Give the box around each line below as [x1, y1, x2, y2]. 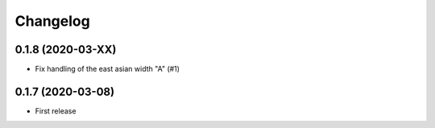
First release [35, 105, 77, 116]
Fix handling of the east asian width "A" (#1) [35, 64, 180, 74]
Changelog [14, 12, 90, 30]
